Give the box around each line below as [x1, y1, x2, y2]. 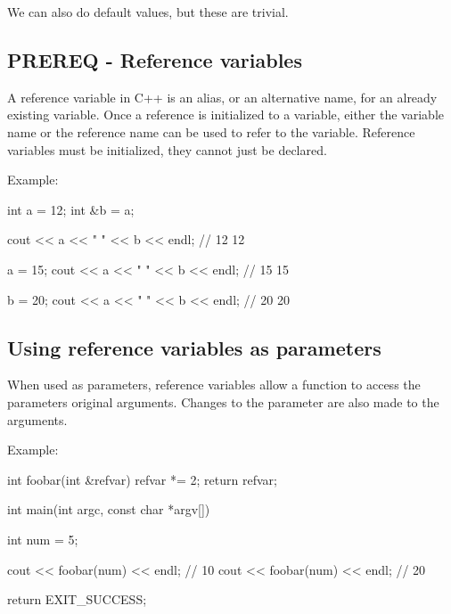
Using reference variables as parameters [7, 333, 381, 361]
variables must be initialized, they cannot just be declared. [7, 140, 327, 159]
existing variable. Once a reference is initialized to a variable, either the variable [7, 105, 444, 124]
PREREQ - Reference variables [7, 45, 302, 73]
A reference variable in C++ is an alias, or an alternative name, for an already [7, 87, 438, 106]
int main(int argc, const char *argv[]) [7, 500, 210, 519]
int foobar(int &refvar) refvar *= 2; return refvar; [7, 470, 277, 488]
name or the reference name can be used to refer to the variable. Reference [7, 122, 415, 141]
